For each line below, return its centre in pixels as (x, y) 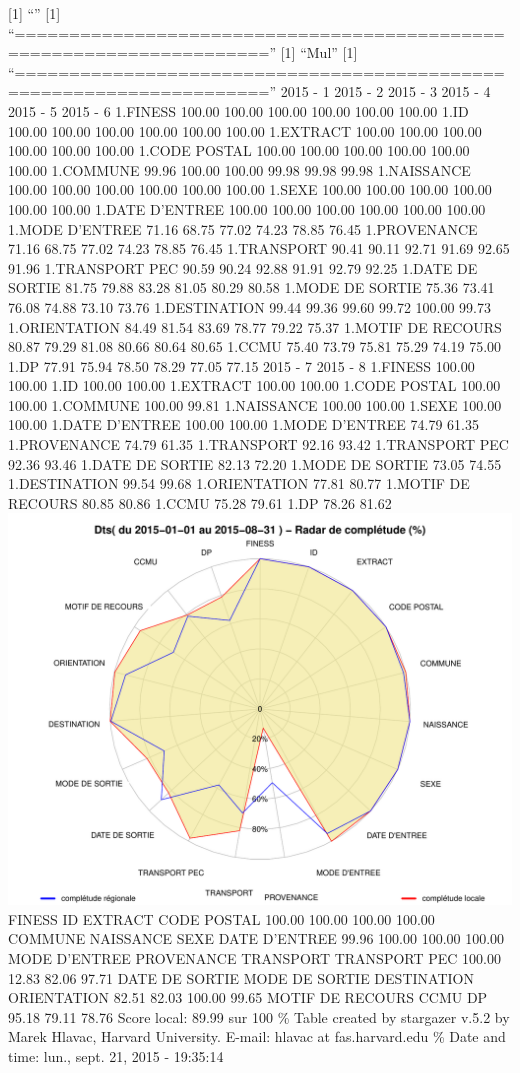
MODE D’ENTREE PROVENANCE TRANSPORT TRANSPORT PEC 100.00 (254, 958)
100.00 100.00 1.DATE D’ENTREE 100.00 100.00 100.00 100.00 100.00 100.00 (247, 208)
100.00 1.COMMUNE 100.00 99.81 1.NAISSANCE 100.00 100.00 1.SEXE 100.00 (255, 404)
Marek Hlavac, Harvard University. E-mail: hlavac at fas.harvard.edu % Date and (257, 1036)
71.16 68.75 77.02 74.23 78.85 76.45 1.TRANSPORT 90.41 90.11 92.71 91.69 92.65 (259, 248)
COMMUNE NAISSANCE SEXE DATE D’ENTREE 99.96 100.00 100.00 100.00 (256, 938)
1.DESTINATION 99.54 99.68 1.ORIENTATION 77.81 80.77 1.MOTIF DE (239, 483)
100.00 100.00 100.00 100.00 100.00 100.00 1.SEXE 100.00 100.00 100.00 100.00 (250, 189)
